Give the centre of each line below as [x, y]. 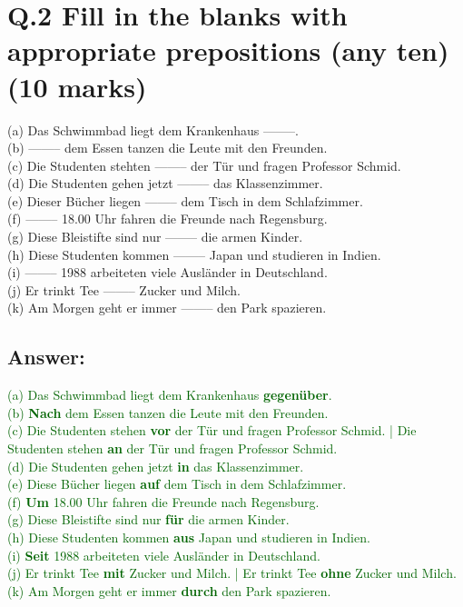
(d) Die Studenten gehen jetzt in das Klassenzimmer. [156, 466]
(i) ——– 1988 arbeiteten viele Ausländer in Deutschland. [167, 272]
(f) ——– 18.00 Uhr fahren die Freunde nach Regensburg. [167, 219]
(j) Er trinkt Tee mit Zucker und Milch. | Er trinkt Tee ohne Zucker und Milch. [232, 573]
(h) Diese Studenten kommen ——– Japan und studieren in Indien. [194, 254]
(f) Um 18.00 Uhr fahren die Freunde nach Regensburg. [163, 501]
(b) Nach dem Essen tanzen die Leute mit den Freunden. [168, 412]
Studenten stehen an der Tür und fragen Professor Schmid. [172, 448]
